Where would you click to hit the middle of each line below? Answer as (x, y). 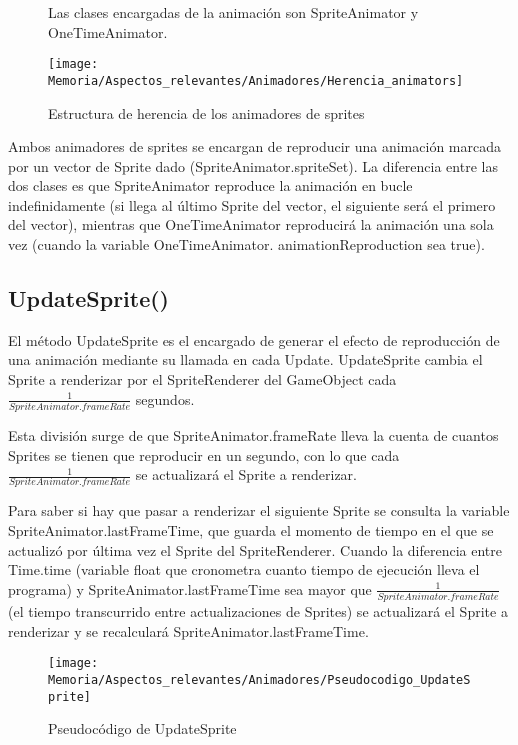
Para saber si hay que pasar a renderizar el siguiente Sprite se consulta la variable (259, 510)
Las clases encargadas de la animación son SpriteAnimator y (233, 12)
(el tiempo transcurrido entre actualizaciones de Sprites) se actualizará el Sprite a (258, 611)
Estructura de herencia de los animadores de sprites (206, 112)
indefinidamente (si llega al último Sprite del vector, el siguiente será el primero (252, 204)
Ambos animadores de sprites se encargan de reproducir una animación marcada (254, 146)
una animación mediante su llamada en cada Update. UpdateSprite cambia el (245, 359)
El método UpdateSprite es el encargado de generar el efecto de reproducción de (254, 339)
